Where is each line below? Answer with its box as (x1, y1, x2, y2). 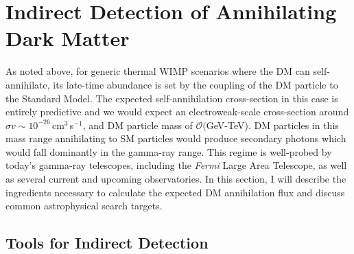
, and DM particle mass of (82, 117, 193, 132)
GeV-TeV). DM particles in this (206, 117, 339, 132)
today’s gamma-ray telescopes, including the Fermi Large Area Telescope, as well (5, 158, 347, 172)
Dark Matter (5, 24, 130, 52)
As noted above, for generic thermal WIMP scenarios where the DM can (5, 64, 310, 78)
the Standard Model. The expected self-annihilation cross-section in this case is (5, 91, 338, 105)
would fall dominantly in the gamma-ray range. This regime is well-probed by (5, 144, 332, 159)
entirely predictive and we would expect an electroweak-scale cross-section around (5, 104, 349, 119)
